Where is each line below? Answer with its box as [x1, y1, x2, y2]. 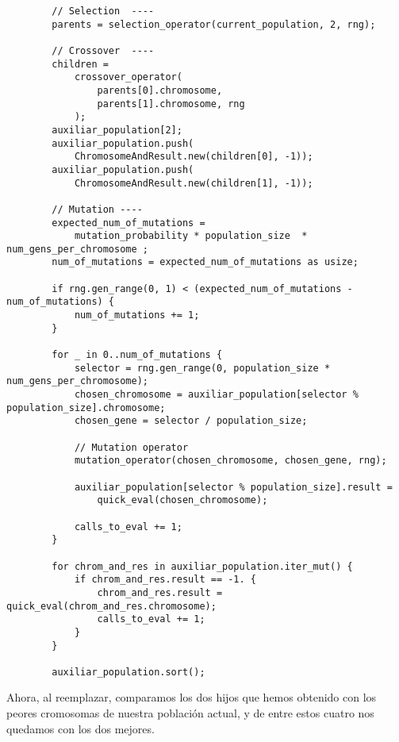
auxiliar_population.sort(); [52, 666, 205, 678]
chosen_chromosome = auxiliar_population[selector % [74, 389, 359, 401]
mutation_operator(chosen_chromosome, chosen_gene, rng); [74, 455, 387, 467]
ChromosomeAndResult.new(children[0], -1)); [74, 151, 313, 163]
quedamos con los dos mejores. [6, 720, 155, 736]
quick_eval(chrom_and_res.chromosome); [6, 600, 217, 612]
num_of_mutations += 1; [74, 309, 200, 321]
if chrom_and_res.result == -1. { [74, 574, 256, 586]
